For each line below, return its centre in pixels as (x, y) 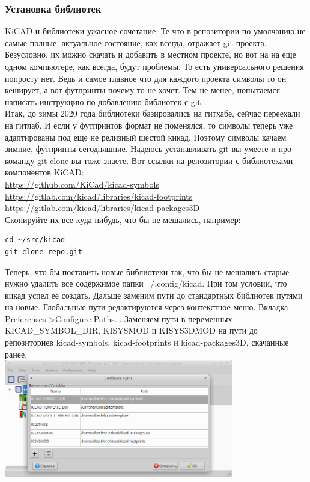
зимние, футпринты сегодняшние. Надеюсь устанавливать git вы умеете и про (148, 149)
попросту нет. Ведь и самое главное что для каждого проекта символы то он (146, 78)
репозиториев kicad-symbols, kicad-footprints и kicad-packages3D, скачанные (147, 342)
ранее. (16, 354)
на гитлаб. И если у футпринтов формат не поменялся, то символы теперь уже (149, 125)
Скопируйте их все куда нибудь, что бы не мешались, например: (123, 219)
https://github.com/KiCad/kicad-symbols (82, 184)
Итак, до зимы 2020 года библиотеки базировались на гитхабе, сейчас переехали (153, 113)
